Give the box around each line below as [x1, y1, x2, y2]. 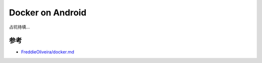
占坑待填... [9, 24, 30, 30]
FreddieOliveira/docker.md [21, 49, 75, 55]
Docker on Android [9, 7, 87, 18]
